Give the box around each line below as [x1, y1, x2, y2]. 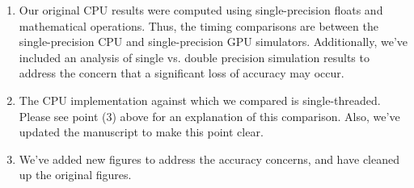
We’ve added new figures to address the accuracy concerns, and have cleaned [19, 150, 399, 167]
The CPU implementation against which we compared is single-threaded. [19, 91, 381, 108]
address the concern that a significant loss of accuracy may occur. [19, 65, 344, 81]
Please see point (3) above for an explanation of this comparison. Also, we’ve [19, 107, 400, 124]
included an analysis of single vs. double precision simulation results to [19, 48, 370, 65]
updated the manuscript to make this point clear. [19, 123, 264, 140]
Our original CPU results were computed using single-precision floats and [19, 2, 383, 18]
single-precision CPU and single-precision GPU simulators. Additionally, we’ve [19, 33, 408, 50]
